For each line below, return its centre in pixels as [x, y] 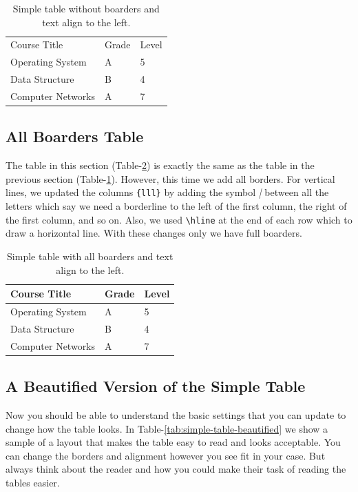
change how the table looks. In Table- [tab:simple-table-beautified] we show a [167, 428]
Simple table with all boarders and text [90, 256]
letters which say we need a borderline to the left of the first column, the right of [176, 206]
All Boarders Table [75, 136]
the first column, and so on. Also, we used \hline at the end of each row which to [179, 219]
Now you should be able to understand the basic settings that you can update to [176, 414]
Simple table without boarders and [86, 8]
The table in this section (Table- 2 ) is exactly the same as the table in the [160, 165]
